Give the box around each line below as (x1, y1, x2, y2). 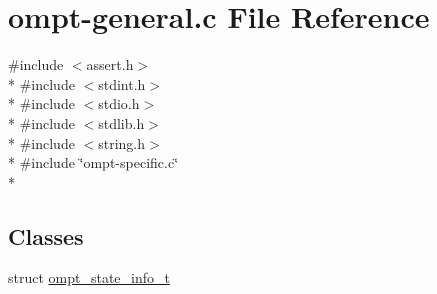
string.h (98, 132, 146, 153)
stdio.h (98, 93, 140, 114)
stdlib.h (98, 112, 145, 133)
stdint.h (98, 73, 146, 94)
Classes (8, 220, 84, 251)
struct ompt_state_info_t (8, 267, 170, 288)
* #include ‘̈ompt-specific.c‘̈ (8, 152, 179, 173)
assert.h (86, 54, 134, 75)
